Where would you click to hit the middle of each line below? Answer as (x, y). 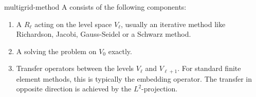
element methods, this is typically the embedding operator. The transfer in (134, 78)
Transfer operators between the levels (75, 68)
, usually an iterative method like (173, 24)
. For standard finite (209, 68)
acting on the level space (73, 24)
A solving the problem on (56, 51)
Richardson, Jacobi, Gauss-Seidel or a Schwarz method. (104, 34)
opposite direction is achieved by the (74, 89)
